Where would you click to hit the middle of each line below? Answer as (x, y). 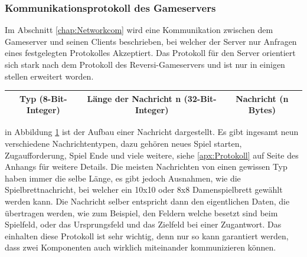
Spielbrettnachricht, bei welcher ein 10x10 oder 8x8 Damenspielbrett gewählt (144, 190)
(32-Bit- (200, 98)
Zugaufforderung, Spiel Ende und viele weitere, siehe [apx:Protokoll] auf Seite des (152, 155)
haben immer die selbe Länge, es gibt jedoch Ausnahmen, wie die (123, 178)
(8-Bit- (53, 98)
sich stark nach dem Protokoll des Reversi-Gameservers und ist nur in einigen (145, 64)
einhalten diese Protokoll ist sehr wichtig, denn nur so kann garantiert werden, (147, 235)
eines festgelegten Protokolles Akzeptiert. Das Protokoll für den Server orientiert (150, 53)
